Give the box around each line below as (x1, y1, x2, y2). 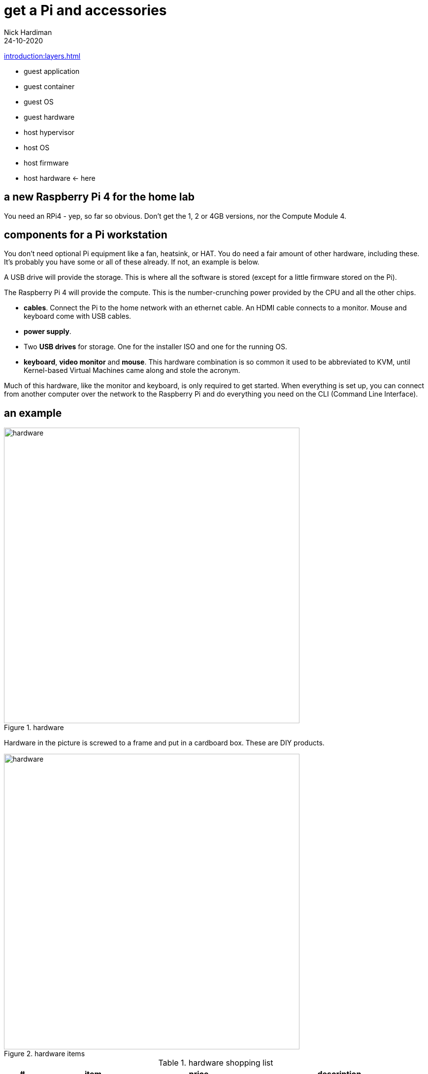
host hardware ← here (24, 173, 96, 182)
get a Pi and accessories (4, 2, 167, 19)
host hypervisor (24, 128, 75, 136)
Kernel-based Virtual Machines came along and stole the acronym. (24, 366, 240, 375)
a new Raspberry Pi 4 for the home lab (4, 191, 195, 203)
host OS (24, 143, 50, 152)
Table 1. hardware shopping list (158, 1058, 273, 1068)
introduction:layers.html (4, 51, 81, 60)
